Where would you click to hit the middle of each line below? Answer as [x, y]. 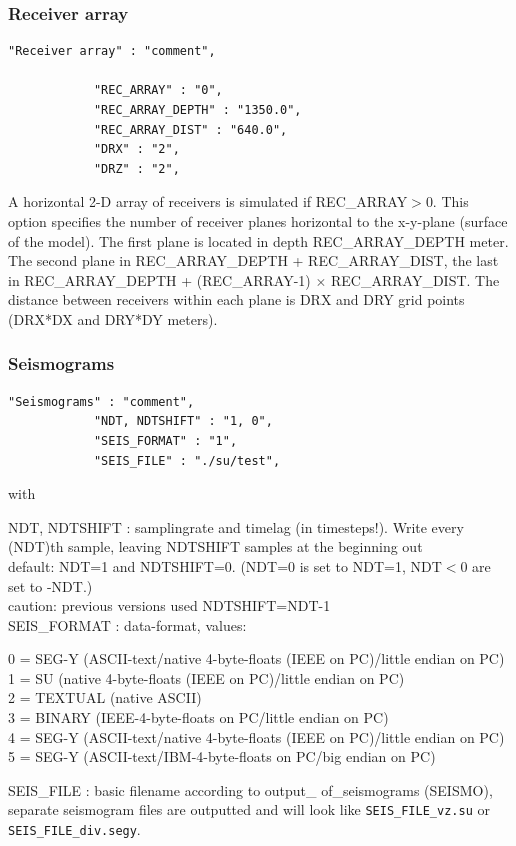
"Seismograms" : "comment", [101, 401]
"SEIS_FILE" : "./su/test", [187, 460]
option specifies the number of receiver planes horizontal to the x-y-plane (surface [258, 220]
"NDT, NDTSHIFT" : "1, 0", [183, 421]
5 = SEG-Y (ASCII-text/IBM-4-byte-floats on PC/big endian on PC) [222, 756]
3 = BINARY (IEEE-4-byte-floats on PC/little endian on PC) [198, 717]
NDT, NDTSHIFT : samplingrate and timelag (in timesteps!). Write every [236, 526]
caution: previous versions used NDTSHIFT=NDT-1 [169, 605]
